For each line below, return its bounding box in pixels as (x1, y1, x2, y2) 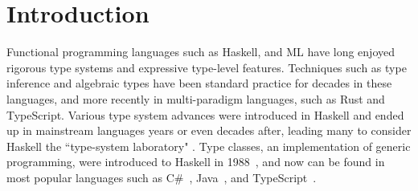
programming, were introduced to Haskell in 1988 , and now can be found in (6, 153, 385, 170)
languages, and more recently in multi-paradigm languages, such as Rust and (6, 90, 385, 107)
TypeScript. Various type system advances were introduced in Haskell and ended (6, 106, 404, 123)
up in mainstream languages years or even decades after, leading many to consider (6, 122, 412, 139)
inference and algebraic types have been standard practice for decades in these (6, 75, 392, 91)
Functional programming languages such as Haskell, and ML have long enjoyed (6, 43, 395, 60)
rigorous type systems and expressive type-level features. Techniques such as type (6, 59, 407, 75)
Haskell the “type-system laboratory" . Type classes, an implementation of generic (6, 137, 411, 154)
